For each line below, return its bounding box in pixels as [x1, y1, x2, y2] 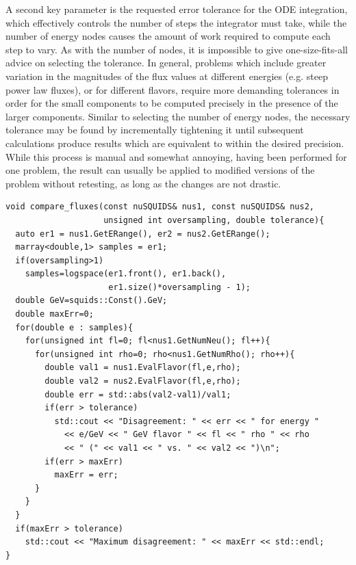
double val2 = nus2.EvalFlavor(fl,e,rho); [44, 376, 241, 386]
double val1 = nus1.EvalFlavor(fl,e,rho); [44, 363, 241, 373]
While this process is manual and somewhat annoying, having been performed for [5, 149, 347, 163]
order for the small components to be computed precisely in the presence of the [5, 96, 338, 110]
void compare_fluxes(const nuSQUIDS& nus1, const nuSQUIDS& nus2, [5, 202, 315, 212]
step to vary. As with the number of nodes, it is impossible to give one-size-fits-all [5, 42, 348, 56]
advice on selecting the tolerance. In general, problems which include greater [5, 55, 327, 70]
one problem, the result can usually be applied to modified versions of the [5, 163, 315, 177]
